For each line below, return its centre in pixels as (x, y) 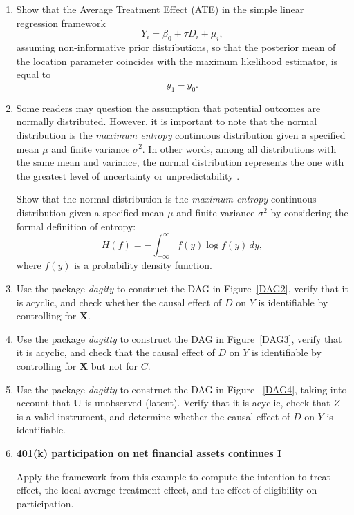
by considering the (309, 212)
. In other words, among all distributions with (239, 148)
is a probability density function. (143, 265)
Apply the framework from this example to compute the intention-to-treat (173, 476)
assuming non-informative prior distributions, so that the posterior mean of (176, 47)
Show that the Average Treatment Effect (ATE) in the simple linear (160, 9)
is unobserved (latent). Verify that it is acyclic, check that (207, 403)
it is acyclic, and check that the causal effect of (115, 352)
